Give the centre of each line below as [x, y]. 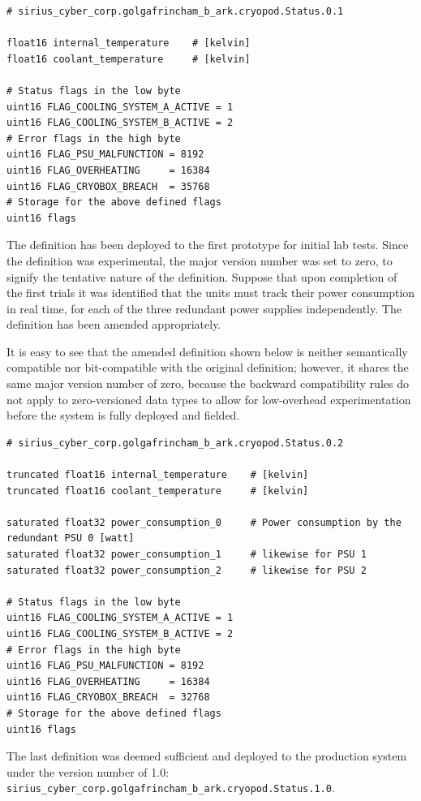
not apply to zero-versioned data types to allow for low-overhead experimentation [209, 399]
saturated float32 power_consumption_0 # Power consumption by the [204, 522]
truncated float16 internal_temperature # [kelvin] [158, 475]
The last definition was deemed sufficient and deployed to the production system [207, 756]
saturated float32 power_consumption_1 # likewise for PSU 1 [187, 554]
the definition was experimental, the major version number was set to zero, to [200, 260]
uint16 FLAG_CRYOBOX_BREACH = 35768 [108, 186]
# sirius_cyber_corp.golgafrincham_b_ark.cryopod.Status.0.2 [175, 443]
